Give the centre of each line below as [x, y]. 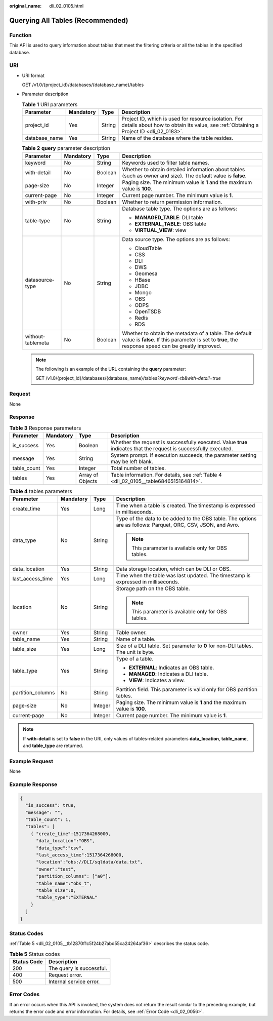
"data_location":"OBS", [65, 841]
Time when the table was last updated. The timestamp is [183, 576]
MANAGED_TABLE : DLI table [169, 217]
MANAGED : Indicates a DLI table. [168, 674]
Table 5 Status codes [35, 954]
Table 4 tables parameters [41, 491]
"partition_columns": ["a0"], [74, 876]
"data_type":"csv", [60, 848]
